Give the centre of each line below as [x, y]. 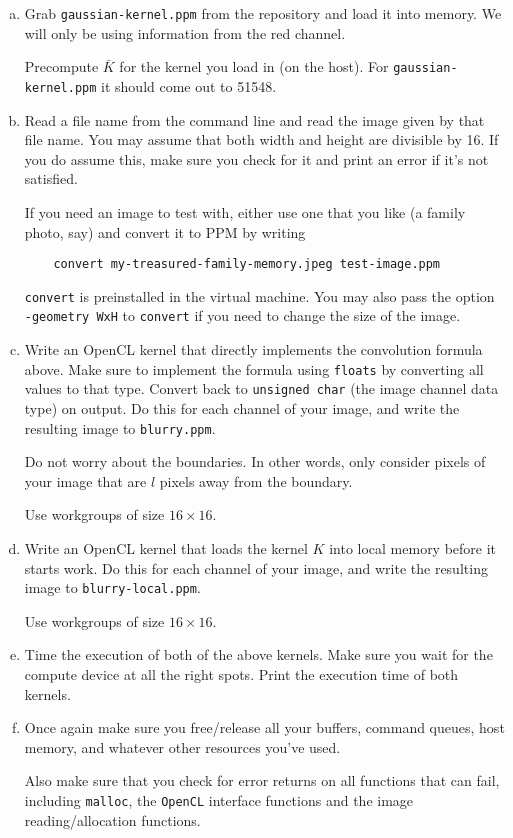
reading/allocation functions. [112, 819]
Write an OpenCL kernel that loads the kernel [166, 548]
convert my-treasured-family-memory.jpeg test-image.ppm [247, 264]
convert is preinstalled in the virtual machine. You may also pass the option [259, 295]
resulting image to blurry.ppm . [120, 427]
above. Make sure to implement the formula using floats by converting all [254, 368]
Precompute [61, 66]
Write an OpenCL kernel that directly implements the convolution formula [253, 349]
